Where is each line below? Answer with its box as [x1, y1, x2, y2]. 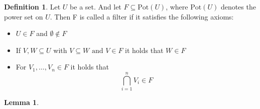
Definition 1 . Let [4, 1, 61, 11]
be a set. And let [70, 1, 121, 11]
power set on [4, 11, 43, 21]
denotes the [220, 1, 256, 11]
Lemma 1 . [4, 97, 39, 107]
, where [166, 1, 188, 11]
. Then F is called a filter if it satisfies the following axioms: [50, 11, 234, 21]
